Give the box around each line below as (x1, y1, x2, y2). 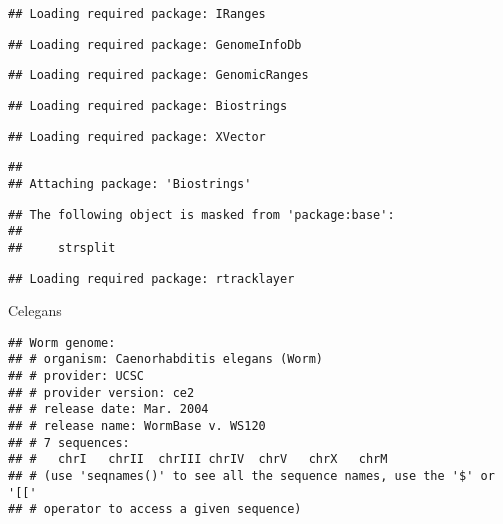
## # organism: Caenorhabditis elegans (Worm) (8, 352, 323, 367)
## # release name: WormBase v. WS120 (8, 419, 266, 434)
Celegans (8, 300, 62, 321)
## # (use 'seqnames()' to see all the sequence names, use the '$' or (8, 469, 495, 484)
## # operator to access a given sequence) (8, 502, 302, 517)
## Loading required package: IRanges (8, 7, 266, 21)
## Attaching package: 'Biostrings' (8, 176, 252, 191)
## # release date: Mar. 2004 (8, 402, 209, 417)
